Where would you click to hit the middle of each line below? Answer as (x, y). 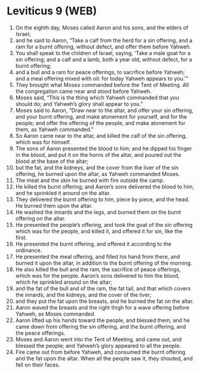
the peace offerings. (40, 333)
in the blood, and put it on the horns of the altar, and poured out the (98, 154)
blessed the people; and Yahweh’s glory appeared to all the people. (98, 345)
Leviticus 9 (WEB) (52, 11)
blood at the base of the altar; (52, 161)
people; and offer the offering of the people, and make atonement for (100, 123)
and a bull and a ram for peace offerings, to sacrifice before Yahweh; (100, 72)
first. (21, 237)
